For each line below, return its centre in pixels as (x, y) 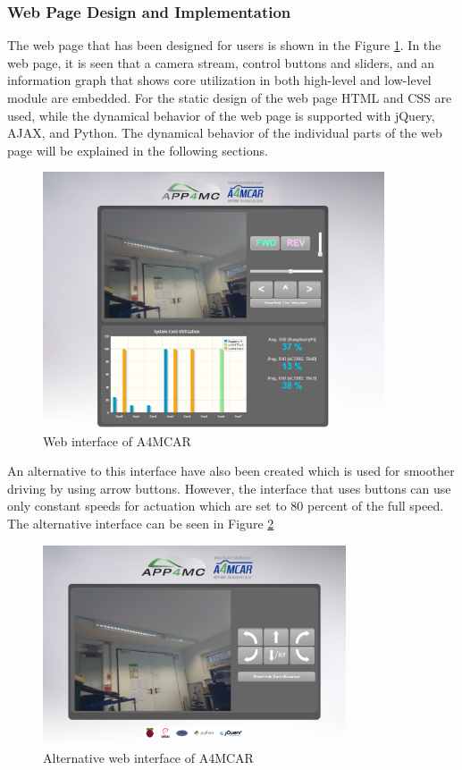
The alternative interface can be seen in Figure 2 (141, 523)
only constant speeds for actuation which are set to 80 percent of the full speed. (226, 506)
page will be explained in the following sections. (138, 150)
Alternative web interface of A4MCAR (148, 757)
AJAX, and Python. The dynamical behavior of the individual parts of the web (225, 133)
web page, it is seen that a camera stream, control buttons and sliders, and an (221, 62)
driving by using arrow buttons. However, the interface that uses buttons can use (229, 488)
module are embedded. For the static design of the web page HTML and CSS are (230, 97)
